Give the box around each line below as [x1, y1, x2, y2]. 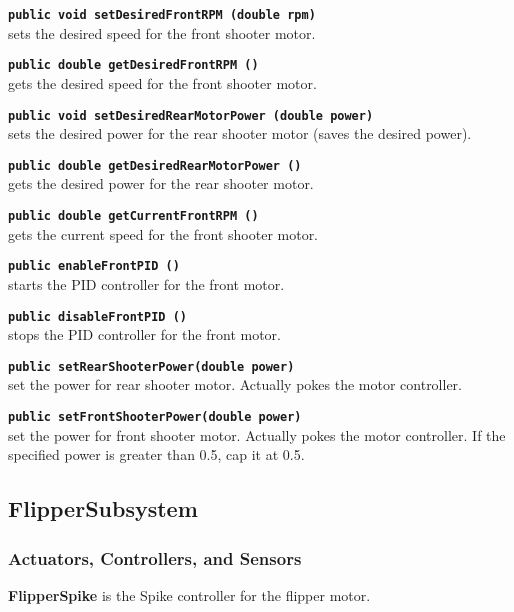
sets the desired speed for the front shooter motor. [8, 22, 316, 43]
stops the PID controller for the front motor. [8, 324, 281, 345]
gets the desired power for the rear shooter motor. [8, 173, 314, 194]
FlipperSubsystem [8, 493, 198, 524]
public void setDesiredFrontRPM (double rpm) [8, 8, 316, 22]
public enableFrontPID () [8, 259, 180, 274]
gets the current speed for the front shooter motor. [8, 223, 319, 244]
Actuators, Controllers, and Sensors [8, 545, 302, 570]
